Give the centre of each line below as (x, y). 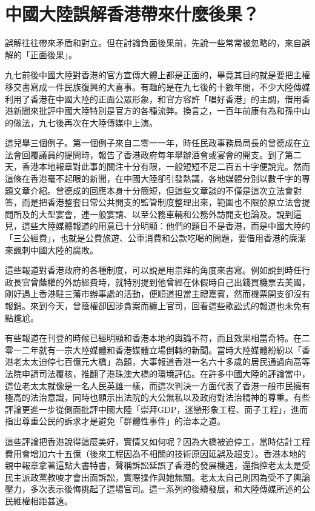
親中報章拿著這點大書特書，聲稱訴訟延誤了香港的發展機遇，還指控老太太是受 (157, 465)
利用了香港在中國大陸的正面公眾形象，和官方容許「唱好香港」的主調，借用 (153, 99)
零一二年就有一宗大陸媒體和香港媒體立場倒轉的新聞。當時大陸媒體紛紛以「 (153, 349)
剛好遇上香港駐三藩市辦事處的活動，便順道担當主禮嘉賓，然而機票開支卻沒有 (157, 294)
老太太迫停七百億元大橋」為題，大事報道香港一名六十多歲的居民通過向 (153, 362)
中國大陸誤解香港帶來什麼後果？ (132, 14)
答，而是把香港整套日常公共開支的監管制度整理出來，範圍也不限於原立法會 (153, 202)
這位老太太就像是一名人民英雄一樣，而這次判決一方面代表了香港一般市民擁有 (157, 385)
